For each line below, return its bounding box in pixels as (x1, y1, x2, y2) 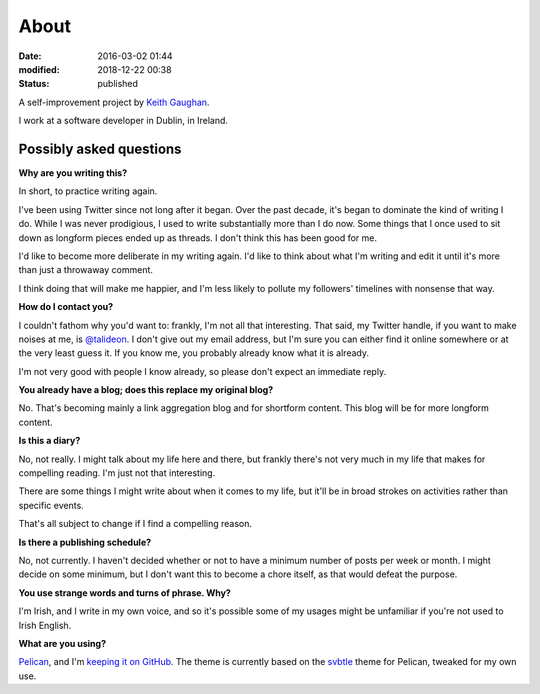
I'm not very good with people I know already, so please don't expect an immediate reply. (18, 365, 387, 377)
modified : (18, 63, 60, 75)
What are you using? (18, 637, 107, 649)
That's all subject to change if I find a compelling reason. (18, 518, 253, 530)
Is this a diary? (18, 435, 81, 447)
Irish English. (18, 619, 72, 631)
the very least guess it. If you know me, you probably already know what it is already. (18, 347, 370, 359)
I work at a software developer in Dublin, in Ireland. (18, 115, 229, 127)
